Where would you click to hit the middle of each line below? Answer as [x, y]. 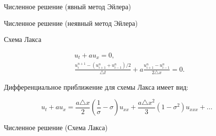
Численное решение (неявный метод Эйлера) [71, 23]
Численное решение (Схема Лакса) [56, 127]
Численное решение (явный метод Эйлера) [68, 6]
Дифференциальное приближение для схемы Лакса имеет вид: [96, 87]
